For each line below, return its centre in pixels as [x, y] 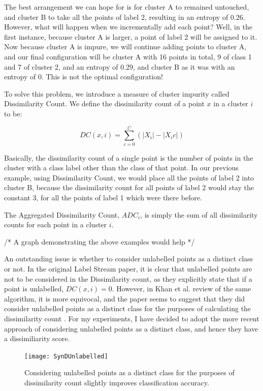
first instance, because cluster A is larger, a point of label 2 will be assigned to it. [131, 36]
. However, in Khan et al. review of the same [182, 289]
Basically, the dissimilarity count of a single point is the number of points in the [129, 157]
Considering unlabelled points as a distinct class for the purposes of [129, 372]
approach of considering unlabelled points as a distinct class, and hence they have [131, 328]
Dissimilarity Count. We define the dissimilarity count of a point [104, 103]
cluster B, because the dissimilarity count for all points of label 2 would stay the [129, 187]
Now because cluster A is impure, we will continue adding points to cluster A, [125, 47]
